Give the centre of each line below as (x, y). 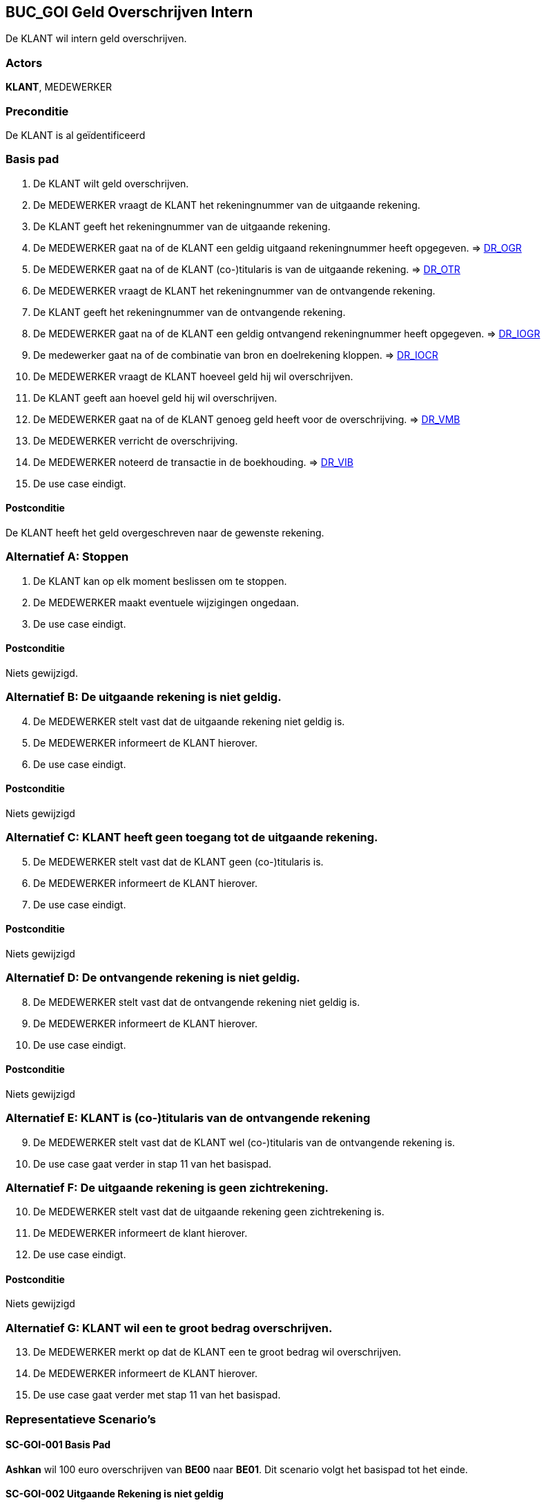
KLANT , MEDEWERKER (59, 87)
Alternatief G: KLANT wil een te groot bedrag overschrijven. (169, 1328)
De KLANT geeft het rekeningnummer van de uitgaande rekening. (182, 226)
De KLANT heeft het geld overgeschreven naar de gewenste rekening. (165, 532)
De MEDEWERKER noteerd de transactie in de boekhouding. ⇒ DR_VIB (193, 462)
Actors (24, 63)
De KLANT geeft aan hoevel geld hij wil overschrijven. (155, 398)
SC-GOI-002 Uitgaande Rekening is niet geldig (115, 1494)
